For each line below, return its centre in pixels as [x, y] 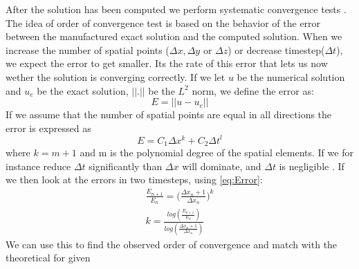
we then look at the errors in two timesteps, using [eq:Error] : [134, 179]
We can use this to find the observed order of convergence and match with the [172, 244]
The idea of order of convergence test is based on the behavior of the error [163, 22]
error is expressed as [48, 128]
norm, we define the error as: [253, 90]
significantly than [126, 166]
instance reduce [38, 166]
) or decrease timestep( [276, 49]
